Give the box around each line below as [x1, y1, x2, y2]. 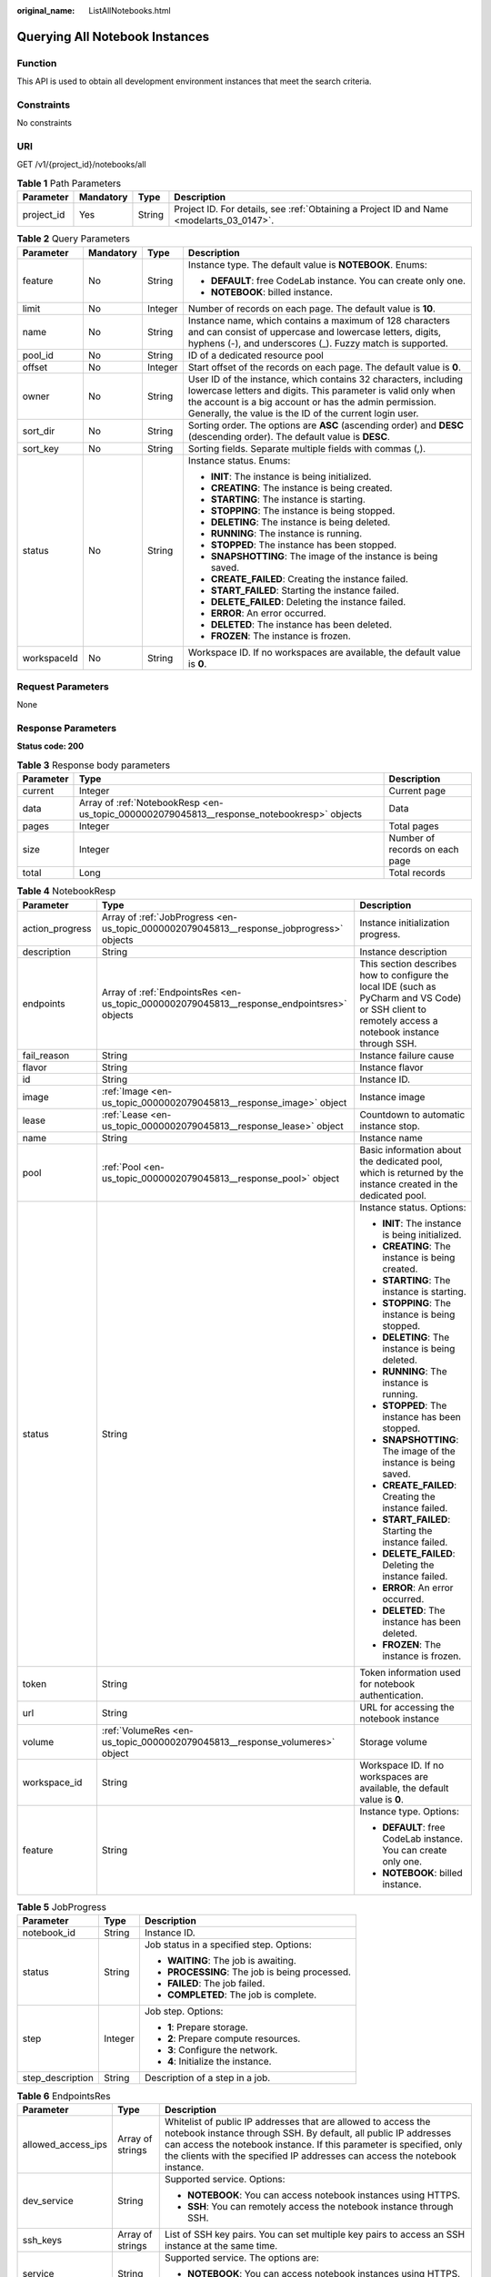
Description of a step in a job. [144, 2071, 271, 2084]
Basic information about [359, 1143, 462, 1156]
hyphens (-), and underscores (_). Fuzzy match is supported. [187, 337, 449, 350]
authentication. [359, 1689, 424, 1701]
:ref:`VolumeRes [101, 1724, 170, 1737]
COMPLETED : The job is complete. [166, 1988, 317, 2001]
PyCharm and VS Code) [359, 991, 462, 1004]
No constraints [16, 117, 73, 128]
